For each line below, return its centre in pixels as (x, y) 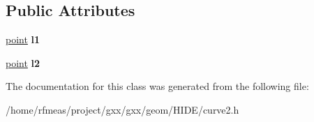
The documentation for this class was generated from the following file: (157, 86)
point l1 (23, 39)
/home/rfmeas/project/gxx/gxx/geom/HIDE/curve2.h (122, 109)
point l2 (23, 62)
